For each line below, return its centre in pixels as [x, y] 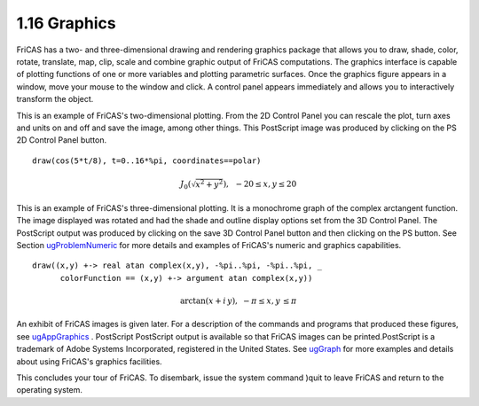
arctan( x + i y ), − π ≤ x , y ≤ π [238, 301]
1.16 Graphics [66, 23]
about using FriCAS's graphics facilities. [90, 361]
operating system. [50, 390]
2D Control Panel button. [61, 140]
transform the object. [55, 99]
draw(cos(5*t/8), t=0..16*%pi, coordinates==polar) [147, 160]
